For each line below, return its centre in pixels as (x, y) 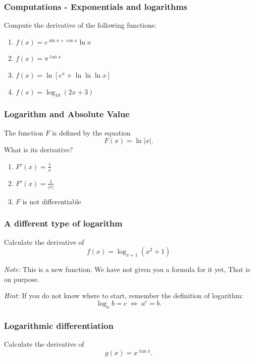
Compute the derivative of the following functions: (80, 25)
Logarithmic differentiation (59, 325)
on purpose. (22, 279)
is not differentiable (52, 201)
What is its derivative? (39, 150)
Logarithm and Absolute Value (67, 114)
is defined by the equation (91, 132)
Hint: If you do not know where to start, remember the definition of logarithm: (124, 295)
